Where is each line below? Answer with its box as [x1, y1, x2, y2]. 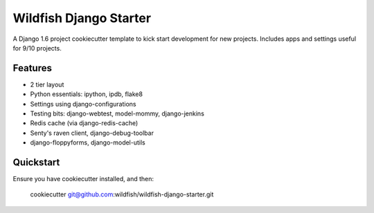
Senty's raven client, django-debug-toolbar [30, 129, 154, 137]
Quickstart [12, 156, 60, 168]
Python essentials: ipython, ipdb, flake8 [30, 90, 143, 98]
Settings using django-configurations [30, 100, 136, 108]
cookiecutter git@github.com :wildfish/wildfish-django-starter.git [30, 190, 214, 198]
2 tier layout [30, 80, 64, 89]
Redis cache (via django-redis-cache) [30, 119, 139, 127]
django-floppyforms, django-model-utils [30, 138, 145, 147]
